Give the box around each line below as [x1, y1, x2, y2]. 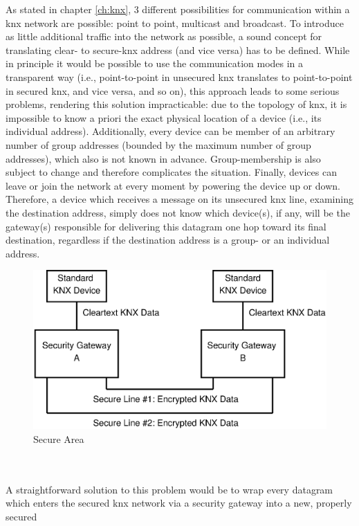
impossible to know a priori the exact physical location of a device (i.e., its [6, 110, 322, 125]
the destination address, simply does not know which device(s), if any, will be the [6, 205, 350, 219]
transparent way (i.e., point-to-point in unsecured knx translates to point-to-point [6, 69, 353, 84]
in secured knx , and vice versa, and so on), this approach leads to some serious [6, 83, 340, 98]
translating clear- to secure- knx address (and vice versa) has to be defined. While [6, 42, 350, 57]
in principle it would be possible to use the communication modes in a [6, 56, 304, 71]
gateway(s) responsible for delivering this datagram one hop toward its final [6, 219, 326, 233]
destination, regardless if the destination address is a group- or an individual [6, 233, 330, 247]
